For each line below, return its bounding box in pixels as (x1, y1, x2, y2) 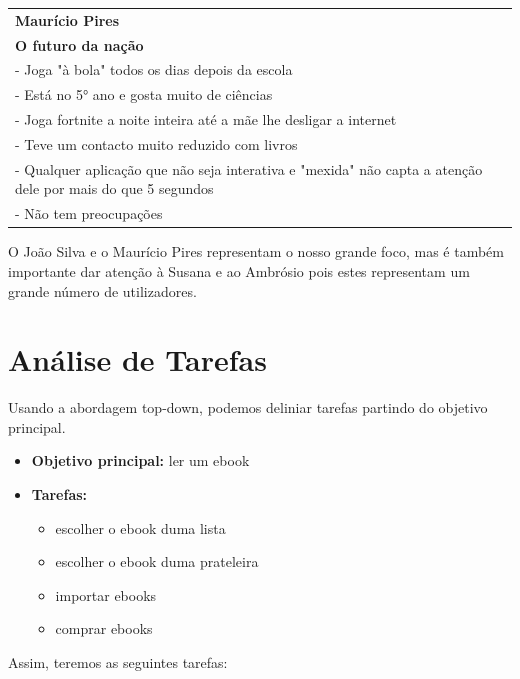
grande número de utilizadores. (8, 280, 197, 301)
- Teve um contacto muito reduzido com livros (15, 133, 298, 154)
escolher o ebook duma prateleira (55, 551, 259, 572)
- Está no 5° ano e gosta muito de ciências (15, 84, 273, 105)
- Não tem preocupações (15, 203, 163, 224)
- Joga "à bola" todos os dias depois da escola (15, 59, 293, 80)
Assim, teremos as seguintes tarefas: (8, 652, 228, 672)
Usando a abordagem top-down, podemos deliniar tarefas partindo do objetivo (8, 397, 488, 418)
